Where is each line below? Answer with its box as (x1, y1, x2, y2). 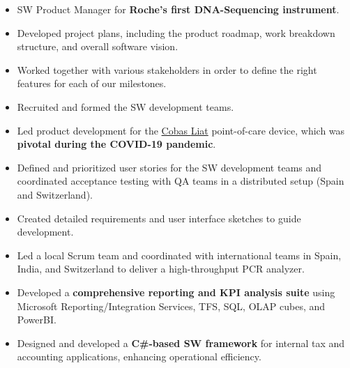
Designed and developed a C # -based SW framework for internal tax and (17, 335, 345, 350)
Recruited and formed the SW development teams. (17, 99, 234, 114)
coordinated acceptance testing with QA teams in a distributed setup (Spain (17, 174, 344, 188)
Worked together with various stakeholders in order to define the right (17, 62, 317, 77)
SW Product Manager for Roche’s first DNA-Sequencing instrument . (17, 2, 340, 16)
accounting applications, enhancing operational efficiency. (17, 349, 261, 364)
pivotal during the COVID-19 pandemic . (17, 137, 216, 151)
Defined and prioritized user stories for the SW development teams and (17, 160, 322, 174)
